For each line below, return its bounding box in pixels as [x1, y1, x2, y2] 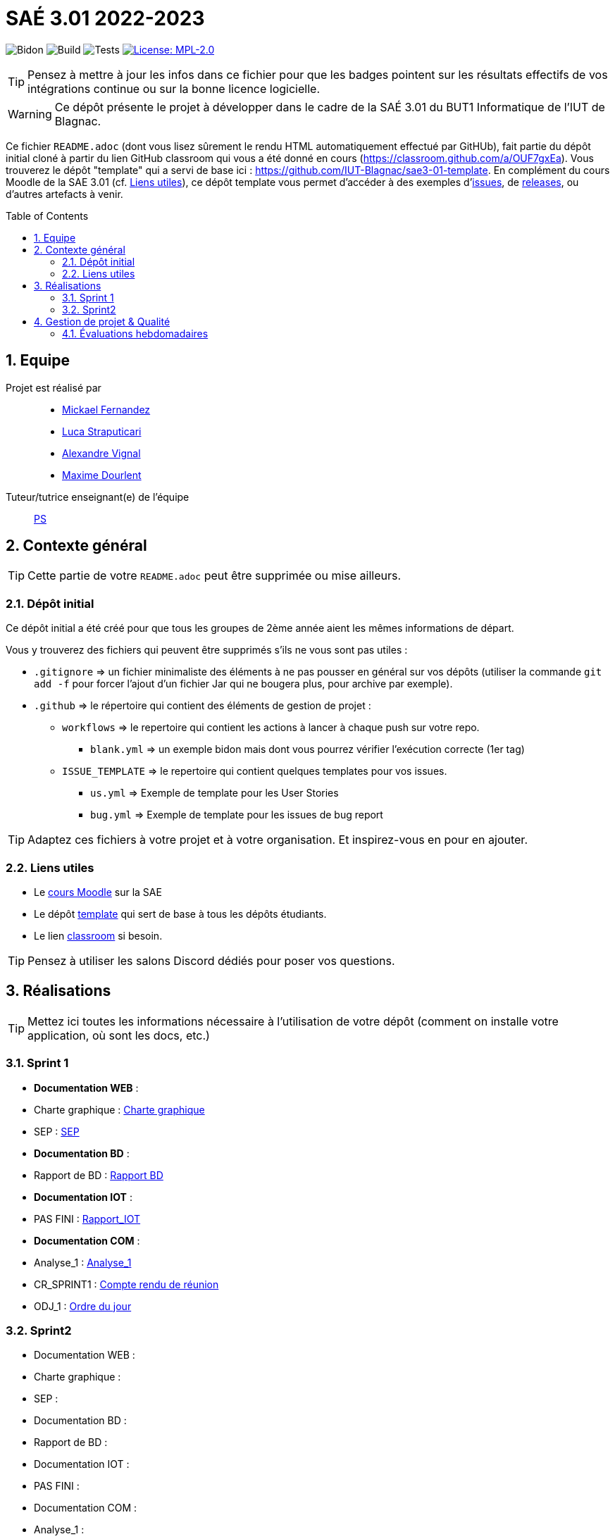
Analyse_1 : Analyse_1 [34, 1256, 132, 1269]
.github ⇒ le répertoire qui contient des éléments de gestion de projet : [34, 699, 371, 712]
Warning [8, 106, 52, 121]
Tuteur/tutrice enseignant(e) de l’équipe [6, 490, 190, 503]
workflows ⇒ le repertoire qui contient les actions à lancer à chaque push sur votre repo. [62, 721, 480, 734]
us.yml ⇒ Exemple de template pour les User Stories [90, 787, 339, 799]
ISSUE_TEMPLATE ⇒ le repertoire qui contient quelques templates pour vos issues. [62, 765, 447, 778]
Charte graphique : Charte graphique [34, 1103, 205, 1116]
